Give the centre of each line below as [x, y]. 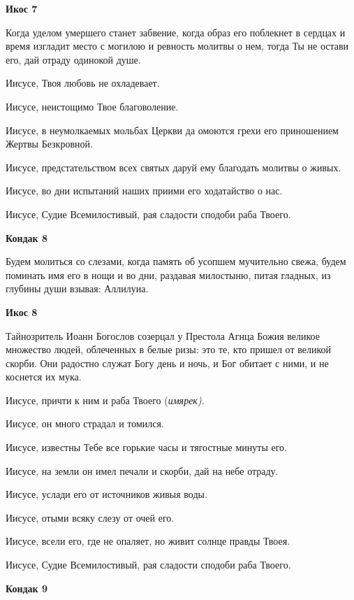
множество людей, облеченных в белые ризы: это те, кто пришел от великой [169, 349]
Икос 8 [22, 312]
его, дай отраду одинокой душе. [73, 59]
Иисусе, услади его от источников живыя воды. [106, 494]
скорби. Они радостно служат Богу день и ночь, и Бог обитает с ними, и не [167, 363]
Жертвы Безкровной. [49, 144]
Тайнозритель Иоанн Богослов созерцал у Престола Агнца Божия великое [163, 335]
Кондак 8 [27, 237]
